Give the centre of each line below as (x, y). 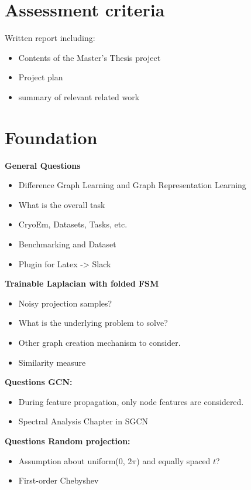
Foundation (51, 137)
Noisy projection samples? (65, 303)
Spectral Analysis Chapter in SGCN (83, 421)
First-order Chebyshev (59, 480)
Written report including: (50, 38)
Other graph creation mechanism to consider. (99, 342)
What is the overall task (62, 204)
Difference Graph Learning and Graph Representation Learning (132, 185)
